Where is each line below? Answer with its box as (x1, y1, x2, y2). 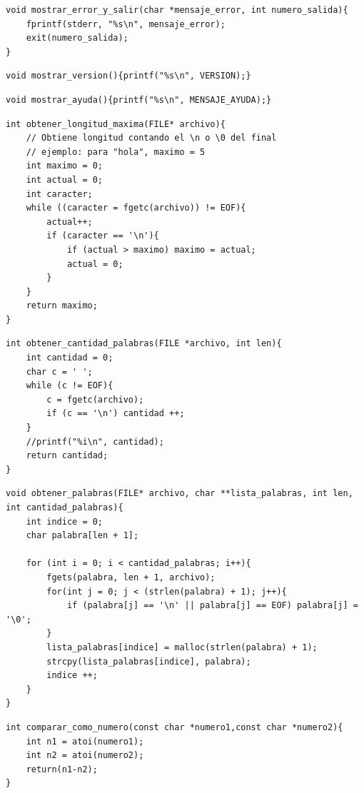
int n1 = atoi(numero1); (26, 736, 144, 747)
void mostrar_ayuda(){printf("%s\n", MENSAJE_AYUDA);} (6, 94, 272, 105)
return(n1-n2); (26, 764, 98, 774)
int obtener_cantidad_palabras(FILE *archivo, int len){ (6, 338, 282, 349)
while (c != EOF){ (26, 380, 113, 391)
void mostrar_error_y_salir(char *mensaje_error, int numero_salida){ (6, 5, 348, 15)
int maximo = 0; (26, 161, 103, 171)
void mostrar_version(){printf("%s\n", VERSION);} (6, 71, 251, 81)
